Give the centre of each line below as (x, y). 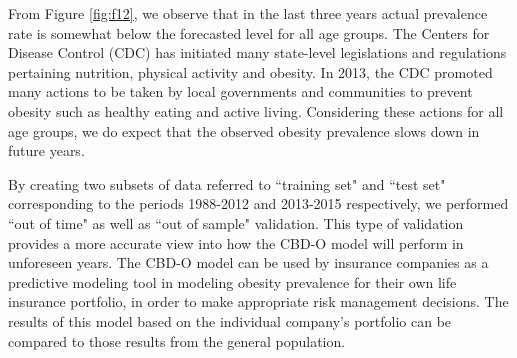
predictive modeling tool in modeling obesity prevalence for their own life (232, 281)
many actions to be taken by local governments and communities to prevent (240, 91)
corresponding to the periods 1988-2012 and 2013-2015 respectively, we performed (258, 203)
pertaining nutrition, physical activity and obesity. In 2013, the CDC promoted (250, 71)
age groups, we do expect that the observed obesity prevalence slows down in (244, 130)
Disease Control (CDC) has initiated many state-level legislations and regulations (257, 52)
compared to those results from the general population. (177, 340)
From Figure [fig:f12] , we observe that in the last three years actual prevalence (248, 13)
